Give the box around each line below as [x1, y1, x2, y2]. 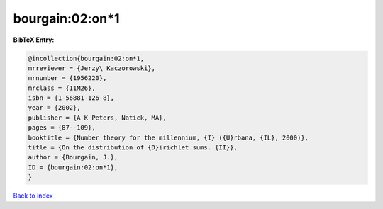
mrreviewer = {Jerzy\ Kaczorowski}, [28, 64, 156, 72]
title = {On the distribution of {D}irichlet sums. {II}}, [28, 144, 238, 152]
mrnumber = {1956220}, [28, 74, 107, 82]
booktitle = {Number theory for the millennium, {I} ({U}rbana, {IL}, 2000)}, [28, 133, 309, 142]
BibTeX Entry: [13, 35, 55, 44]
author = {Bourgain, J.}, [28, 153, 118, 162]
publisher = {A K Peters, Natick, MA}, [28, 113, 167, 122]
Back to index [13, 191, 53, 200]
